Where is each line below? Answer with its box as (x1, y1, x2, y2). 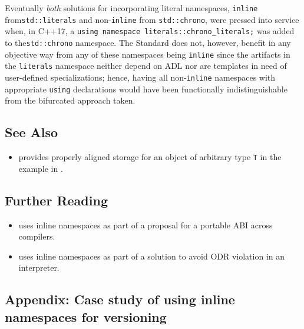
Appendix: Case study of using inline (5, 290, 235, 308)
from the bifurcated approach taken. (5, 94, 136, 107)
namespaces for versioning (5, 307, 167, 325)
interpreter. (18, 261, 60, 274)
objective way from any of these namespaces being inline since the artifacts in (5, 48, 290, 60)
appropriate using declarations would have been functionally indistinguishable (5, 82, 288, 95)
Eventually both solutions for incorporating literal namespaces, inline (5, 2, 258, 14)
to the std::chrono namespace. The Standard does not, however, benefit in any (5, 36, 291, 48)
